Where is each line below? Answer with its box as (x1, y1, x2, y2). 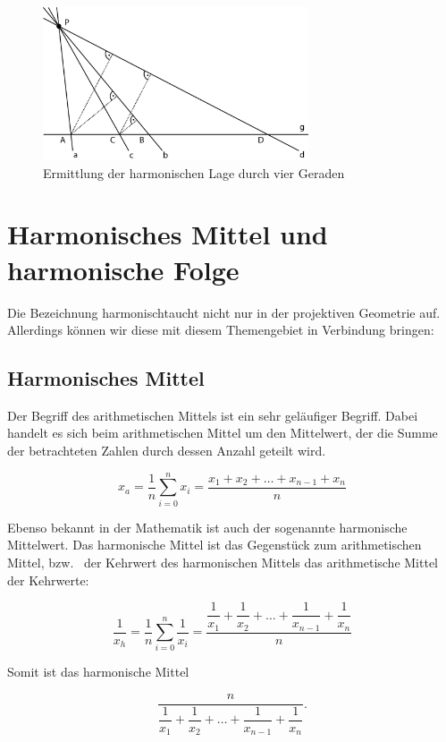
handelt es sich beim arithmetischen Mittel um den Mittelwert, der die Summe (7, 423, 438, 442)
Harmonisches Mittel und (7, 216, 328, 252)
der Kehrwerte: (7, 570, 89, 589)
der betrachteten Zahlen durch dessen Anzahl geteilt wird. (7, 441, 326, 460)
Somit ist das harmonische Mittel (7, 662, 189, 681)
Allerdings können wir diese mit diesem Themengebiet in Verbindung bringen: (7, 320, 434, 339)
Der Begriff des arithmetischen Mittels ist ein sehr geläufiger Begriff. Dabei (7, 405, 418, 424)
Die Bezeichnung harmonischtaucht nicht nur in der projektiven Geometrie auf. (7, 303, 441, 321)
